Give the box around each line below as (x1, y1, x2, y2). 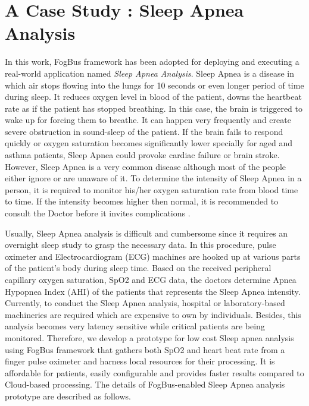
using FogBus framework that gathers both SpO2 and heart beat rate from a (5, 343, 285, 355)
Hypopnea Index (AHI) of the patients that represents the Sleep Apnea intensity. (5, 285, 301, 297)
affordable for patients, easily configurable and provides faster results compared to (5, 366, 304, 379)
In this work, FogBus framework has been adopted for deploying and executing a (5, 55, 299, 68)
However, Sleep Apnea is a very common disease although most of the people (5, 160, 286, 172)
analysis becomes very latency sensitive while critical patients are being (5, 320, 265, 332)
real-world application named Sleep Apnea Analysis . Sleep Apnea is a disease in (5, 67, 294, 79)
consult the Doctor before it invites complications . (5, 207, 191, 219)
